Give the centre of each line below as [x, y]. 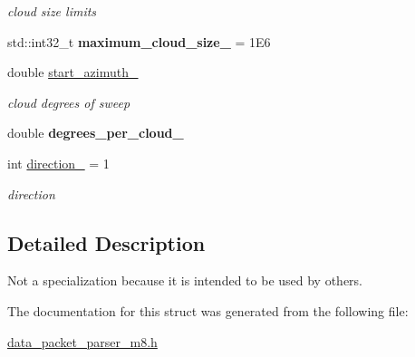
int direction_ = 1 [58, 163]
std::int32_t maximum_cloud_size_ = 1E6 [139, 41]
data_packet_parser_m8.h [82, 341]
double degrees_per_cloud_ [96, 133]
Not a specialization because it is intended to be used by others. [185, 280]
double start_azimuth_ [73, 72]
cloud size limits [52, 11]
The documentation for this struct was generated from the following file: [208, 310]
